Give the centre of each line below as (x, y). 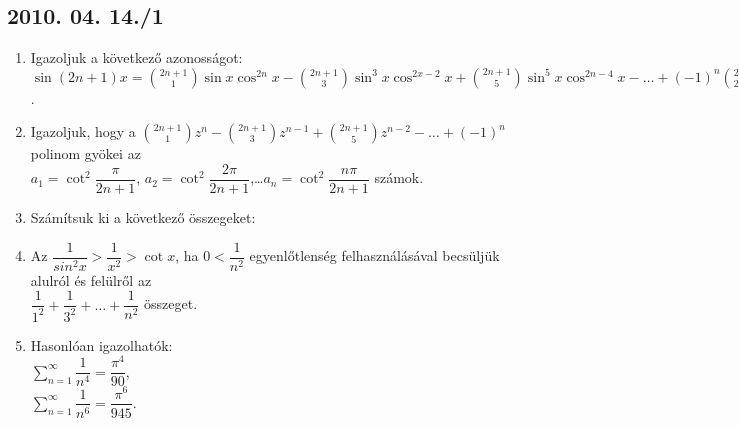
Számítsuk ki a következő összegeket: (143, 217)
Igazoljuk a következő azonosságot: (136, 57)
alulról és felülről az (91, 279)
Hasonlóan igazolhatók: (101, 344)
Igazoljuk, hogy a (83, 131)
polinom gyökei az (85, 153)
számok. (399, 177)
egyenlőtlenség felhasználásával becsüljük (374, 255)
